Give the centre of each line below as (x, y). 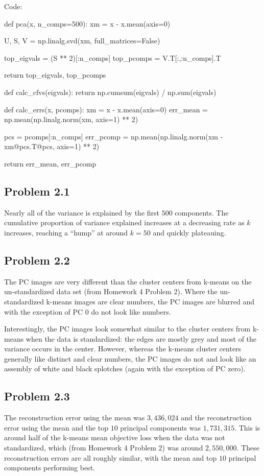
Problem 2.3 (37, 396)
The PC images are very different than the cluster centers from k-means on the (128, 281)
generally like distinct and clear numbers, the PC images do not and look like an (130, 358)
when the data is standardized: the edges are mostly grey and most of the (141, 338)
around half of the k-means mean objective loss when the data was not (115, 437)
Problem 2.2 (37, 260)
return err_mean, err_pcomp (50, 163)
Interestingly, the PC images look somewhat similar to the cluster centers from (127, 329)
